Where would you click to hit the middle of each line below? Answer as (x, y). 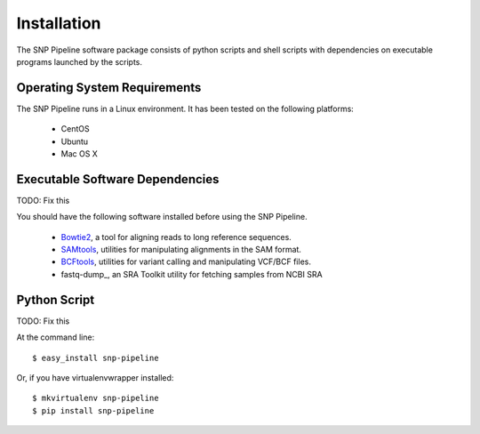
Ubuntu (75, 141)
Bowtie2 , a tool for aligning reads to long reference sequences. (176, 237)
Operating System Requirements (109, 88)
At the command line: (56, 337)
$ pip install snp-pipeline (93, 410)
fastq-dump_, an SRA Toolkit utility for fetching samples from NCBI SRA (192, 274)
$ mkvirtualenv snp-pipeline (96, 398)
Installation (59, 23)
